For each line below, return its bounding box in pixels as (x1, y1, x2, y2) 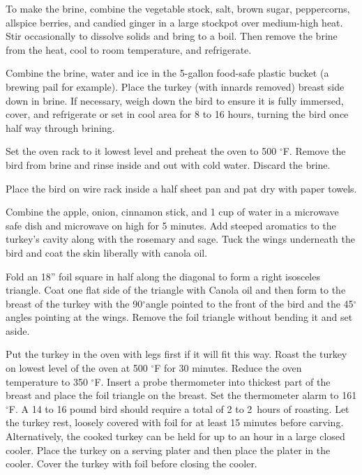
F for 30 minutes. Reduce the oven (154, 361, 302, 375)
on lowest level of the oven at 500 (6, 361, 148, 375)
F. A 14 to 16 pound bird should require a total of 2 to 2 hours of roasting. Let (8, 401, 349, 416)
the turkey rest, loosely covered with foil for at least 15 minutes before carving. (6, 415, 344, 430)
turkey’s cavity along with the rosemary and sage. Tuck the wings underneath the (6, 232, 355, 246)
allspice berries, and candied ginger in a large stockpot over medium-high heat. (6, 15, 343, 29)
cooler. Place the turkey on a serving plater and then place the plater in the (6, 442, 331, 457)
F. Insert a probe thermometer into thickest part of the (94, 374, 331, 389)
